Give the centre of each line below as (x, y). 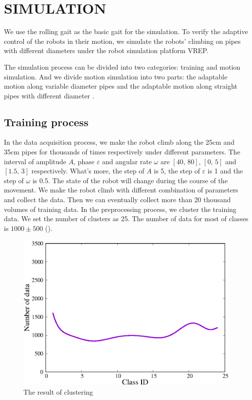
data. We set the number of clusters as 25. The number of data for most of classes (126, 219)
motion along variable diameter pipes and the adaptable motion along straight (121, 86)
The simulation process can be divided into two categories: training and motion (122, 67)
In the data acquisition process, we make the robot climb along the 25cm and (119, 142)
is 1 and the (225, 171)
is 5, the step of (177, 171)
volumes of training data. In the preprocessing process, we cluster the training (120, 209)
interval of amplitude (35, 161)
